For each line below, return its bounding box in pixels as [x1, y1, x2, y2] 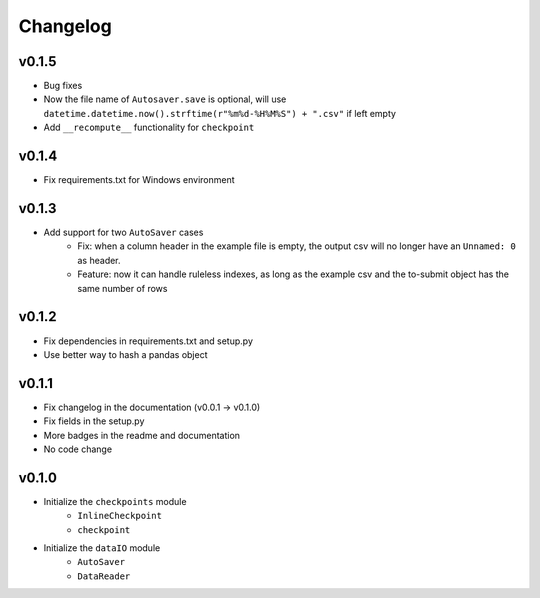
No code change [43, 443, 113, 455]
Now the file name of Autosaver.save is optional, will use [43, 93, 287, 105]
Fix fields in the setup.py [43, 415, 145, 427]
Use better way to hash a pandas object [43, 348, 208, 360]
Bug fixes [43, 80, 83, 92]
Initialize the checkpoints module [43, 495, 187, 507]
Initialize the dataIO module [43, 542, 161, 554]
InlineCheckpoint [77, 510, 162, 522]
